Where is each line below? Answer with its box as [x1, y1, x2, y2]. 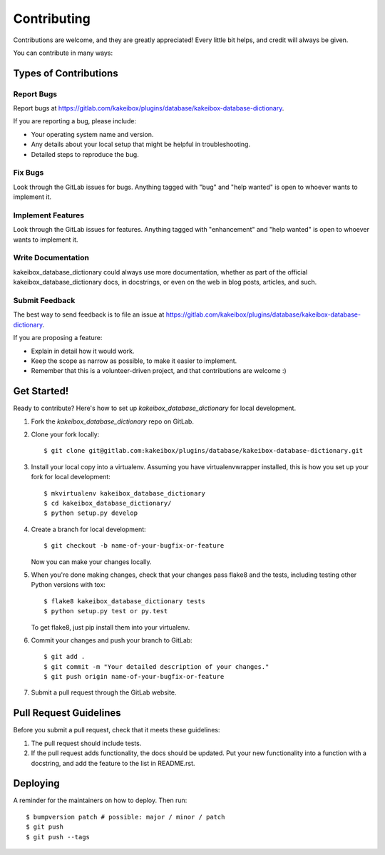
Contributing [13, 11, 91, 26]
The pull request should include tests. [31, 739, 142, 747]
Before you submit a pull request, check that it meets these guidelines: [13, 726, 220, 734]
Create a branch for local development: [31, 525, 146, 533]
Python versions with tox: [31, 580, 106, 589]
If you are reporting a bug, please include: [13, 117, 137, 126]
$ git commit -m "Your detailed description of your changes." [43, 662, 269, 670]
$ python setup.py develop [43, 509, 138, 517]
